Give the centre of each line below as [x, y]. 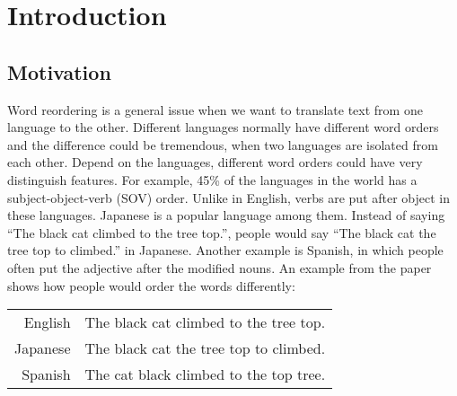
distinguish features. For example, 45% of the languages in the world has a [212, 179]
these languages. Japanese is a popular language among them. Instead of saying [226, 215]
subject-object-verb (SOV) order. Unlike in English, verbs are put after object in [229, 197]
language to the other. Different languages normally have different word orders [223, 127]
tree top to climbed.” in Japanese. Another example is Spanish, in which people [225, 250]
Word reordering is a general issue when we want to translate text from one [215, 109]
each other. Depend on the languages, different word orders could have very [215, 162]
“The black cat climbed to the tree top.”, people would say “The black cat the [222, 232]
